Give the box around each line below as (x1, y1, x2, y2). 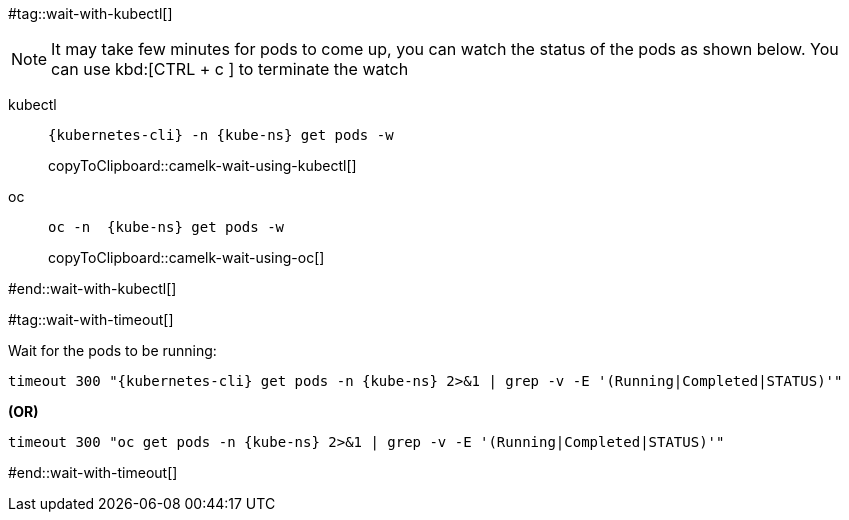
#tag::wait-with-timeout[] (8, 311, 174, 328)
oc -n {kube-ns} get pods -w (48, 219, 285, 235)
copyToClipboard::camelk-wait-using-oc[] (48, 249, 325, 266)
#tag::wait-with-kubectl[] (8, 5, 173, 22)
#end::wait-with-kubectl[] (8, 280, 177, 297)
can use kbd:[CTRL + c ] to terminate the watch (51, 59, 409, 79)
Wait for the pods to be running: (8, 342, 217, 359)
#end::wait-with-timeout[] (8, 464, 178, 481)
